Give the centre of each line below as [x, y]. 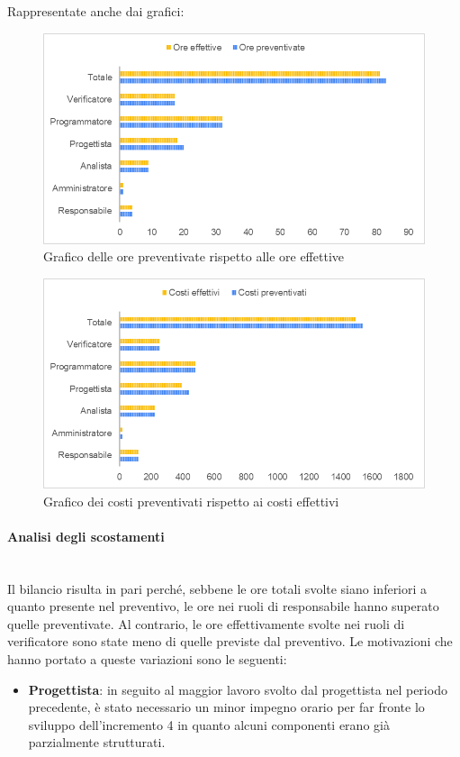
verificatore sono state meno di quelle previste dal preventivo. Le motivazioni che [230, 641]
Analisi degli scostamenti [86, 536]
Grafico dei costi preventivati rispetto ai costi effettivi [191, 501]
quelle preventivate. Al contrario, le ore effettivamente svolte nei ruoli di [206, 623]
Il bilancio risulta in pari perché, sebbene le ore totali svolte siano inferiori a [217, 588]
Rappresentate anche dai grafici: [96, 11]
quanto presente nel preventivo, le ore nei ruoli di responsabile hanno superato [223, 606]
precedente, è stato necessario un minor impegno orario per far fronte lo [226, 707]
